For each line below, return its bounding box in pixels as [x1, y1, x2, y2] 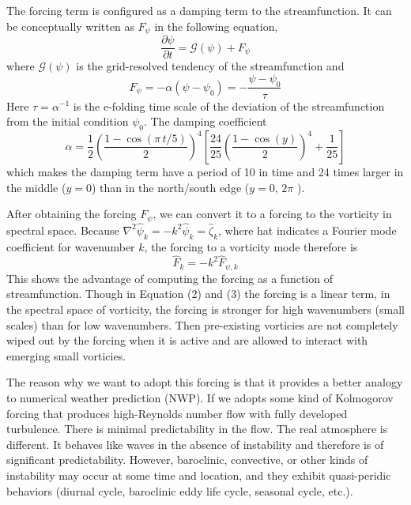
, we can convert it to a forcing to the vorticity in [153, 205, 392, 222]
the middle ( [6, 179, 66, 195]
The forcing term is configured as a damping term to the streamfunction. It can [6, 2, 392, 18]
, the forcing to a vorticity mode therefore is [144, 238, 358, 254]
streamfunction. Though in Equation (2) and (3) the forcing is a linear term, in [6, 285, 390, 302]
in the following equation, [154, 17, 278, 34]
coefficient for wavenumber [6, 238, 135, 254]
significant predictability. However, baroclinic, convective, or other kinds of [6, 451, 368, 468]
